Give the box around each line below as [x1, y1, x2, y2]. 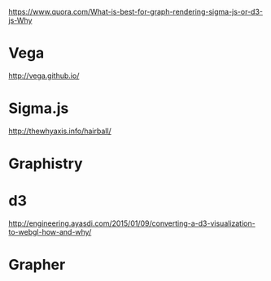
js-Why [8, 15, 33, 25]
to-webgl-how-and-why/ [8, 227, 92, 236]
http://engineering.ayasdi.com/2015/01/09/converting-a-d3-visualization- [8, 218, 256, 228]
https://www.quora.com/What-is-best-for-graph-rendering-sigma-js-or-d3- [8, 7, 263, 16]
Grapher [8, 256, 66, 275]
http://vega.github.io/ [8, 71, 80, 80]
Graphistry [8, 154, 83, 173]
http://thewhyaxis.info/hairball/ [8, 126, 111, 136]
